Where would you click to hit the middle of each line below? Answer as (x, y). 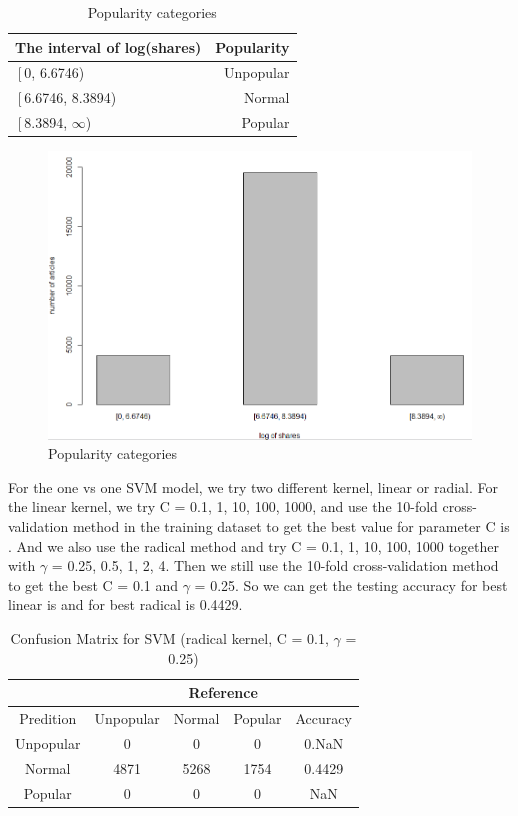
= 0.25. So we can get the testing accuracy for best (351, 584)
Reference (223, 692)
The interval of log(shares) (108, 46)
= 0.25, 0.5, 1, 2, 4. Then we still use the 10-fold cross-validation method (275, 565)
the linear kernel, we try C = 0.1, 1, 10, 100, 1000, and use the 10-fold (223, 506)
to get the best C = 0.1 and (93, 584)
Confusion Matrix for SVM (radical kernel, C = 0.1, (169, 638)
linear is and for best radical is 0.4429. (125, 604)
